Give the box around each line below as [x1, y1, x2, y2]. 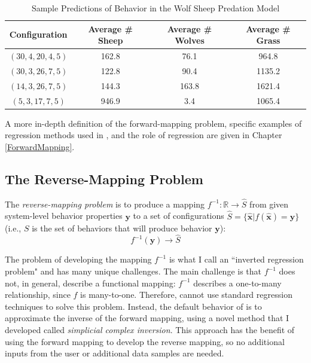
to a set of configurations [133, 209, 224, 222]
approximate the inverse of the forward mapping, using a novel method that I [5, 312, 289, 324]
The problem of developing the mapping [5, 253, 152, 266]
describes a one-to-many [193, 276, 282, 289]
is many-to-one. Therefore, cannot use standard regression [80, 288, 292, 301]
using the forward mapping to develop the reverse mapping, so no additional [5, 335, 285, 347]
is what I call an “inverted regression [169, 253, 304, 266]
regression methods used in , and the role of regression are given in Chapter [5, 129, 282, 141]
